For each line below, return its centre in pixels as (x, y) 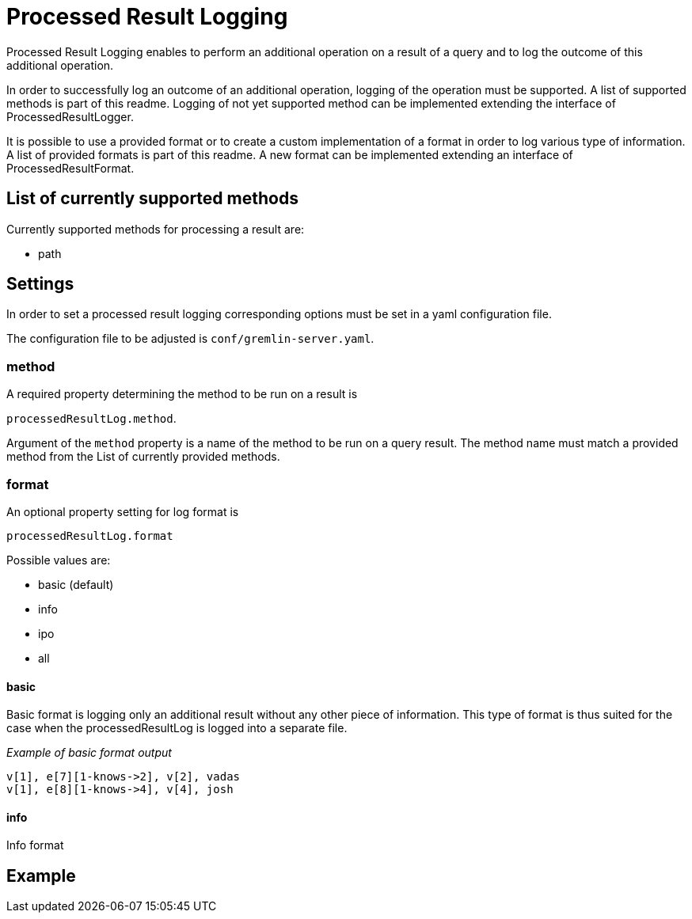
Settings (40, 284)
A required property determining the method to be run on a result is (182, 394)
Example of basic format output (89, 753)
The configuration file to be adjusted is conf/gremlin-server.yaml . (190, 339)
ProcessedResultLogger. (70, 116)
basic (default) (76, 584)
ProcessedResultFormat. (70, 168)
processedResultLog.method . (91, 419)
